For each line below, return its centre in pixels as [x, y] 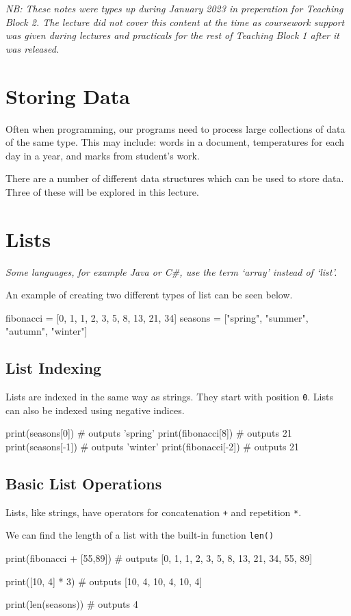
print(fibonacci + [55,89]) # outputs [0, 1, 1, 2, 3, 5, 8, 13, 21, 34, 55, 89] [159, 558]
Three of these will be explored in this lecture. [102, 191]
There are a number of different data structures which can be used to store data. [175, 178]
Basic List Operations [84, 483]
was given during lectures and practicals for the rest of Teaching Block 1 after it [172, 35]
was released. [32, 48]
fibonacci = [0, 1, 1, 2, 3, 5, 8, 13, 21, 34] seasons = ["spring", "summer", [157, 317]
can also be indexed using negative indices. [95, 410]
